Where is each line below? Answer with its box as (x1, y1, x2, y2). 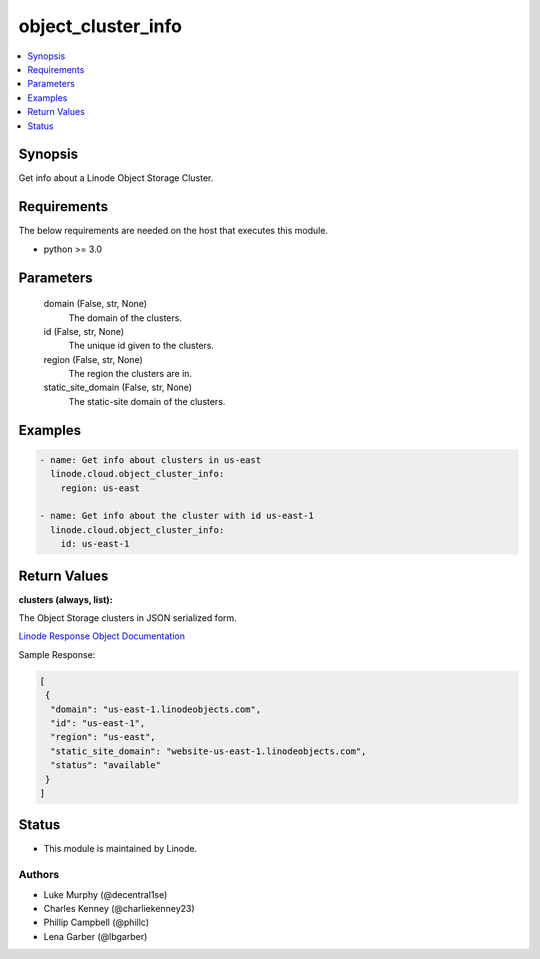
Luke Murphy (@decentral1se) (43, 888, 168, 900)
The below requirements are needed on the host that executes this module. (18, 225, 329, 237)
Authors (18, 868, 60, 882)
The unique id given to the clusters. (68, 340, 215, 352)
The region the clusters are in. (68, 368, 193, 380)
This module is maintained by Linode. (43, 843, 198, 855)
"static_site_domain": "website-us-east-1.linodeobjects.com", (50, 745, 367, 757)
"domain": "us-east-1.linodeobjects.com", (50, 703, 262, 715)
